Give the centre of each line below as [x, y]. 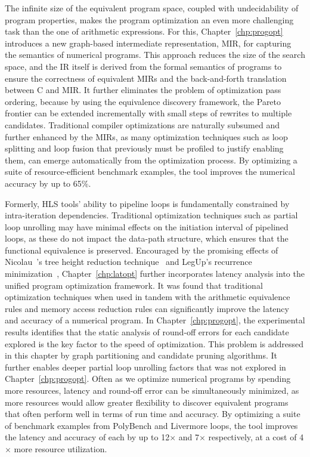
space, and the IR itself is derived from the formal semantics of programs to [143, 66]
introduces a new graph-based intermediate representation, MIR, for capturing [148, 43]
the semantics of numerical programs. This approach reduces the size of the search [155, 55]
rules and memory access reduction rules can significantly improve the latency [147, 308]
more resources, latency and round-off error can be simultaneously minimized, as [152, 390]
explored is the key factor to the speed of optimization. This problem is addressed [154, 343]
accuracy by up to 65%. [48, 183]
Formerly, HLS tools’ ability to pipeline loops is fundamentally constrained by [147, 203]
